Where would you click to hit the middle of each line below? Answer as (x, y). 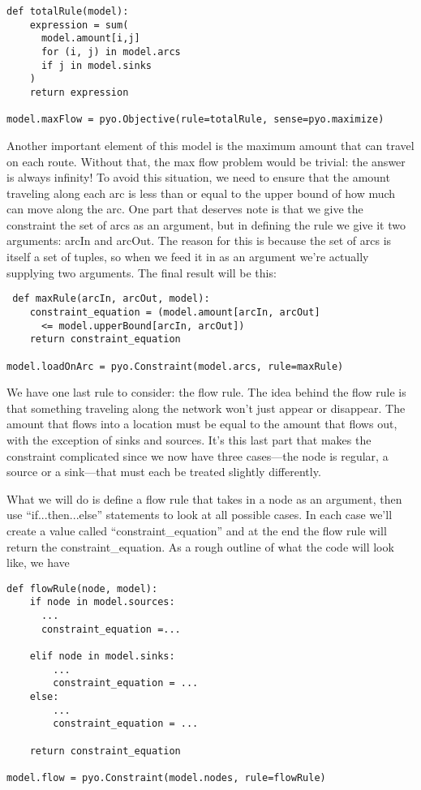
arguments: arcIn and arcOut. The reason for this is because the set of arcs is (199, 240)
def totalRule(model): (68, 11)
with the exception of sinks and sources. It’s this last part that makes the (189, 439)
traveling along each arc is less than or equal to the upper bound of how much (201, 193)
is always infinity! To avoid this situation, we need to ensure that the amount (198, 177)
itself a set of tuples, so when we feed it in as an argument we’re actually (188, 257)
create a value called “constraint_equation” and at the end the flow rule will (197, 530)
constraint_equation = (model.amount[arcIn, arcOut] (175, 312)
